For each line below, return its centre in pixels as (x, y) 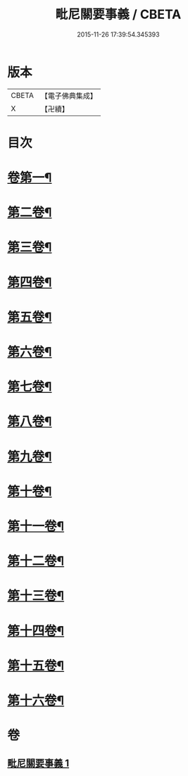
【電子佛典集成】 (69, 96)
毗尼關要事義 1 (38, 764)
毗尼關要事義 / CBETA (118, 14)
